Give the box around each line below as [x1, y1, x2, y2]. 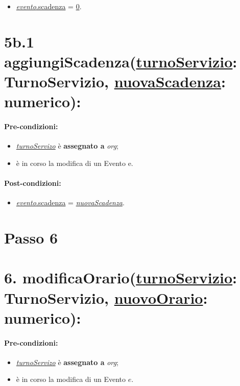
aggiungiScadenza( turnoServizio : [4, 51, 237, 71]
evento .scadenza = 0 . [16, 1, 82, 11]
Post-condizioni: [4, 178, 61, 188]
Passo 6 [4, 227, 58, 248]
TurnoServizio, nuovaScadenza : [4, 71, 226, 92]
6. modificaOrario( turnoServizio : [4, 267, 237, 288]
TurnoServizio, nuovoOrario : [4, 287, 208, 308]
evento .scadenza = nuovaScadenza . [16, 197, 125, 208]
